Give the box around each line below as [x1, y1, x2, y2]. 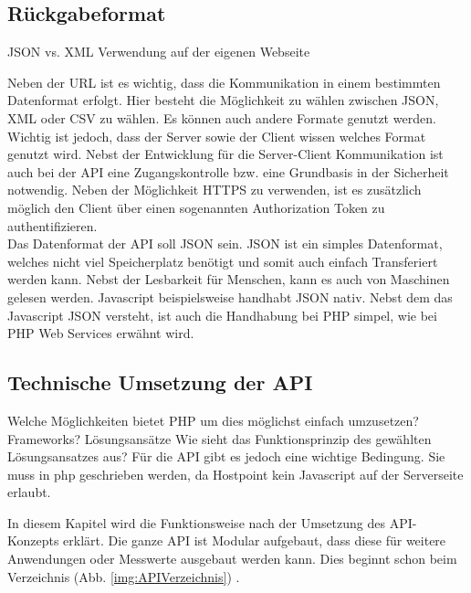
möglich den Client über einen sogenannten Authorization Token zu [7, 197, 385, 217]
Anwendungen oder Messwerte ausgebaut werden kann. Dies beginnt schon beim [7, 549, 457, 568]
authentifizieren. [7, 216, 98, 235]
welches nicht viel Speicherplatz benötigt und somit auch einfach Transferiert [7, 251, 438, 270]
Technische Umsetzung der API [7, 368, 313, 397]
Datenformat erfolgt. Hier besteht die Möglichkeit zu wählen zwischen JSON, [7, 90, 439, 110]
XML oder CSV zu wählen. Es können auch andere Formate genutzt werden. [7, 108, 436, 127]
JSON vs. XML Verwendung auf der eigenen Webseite [7, 42, 310, 61]
